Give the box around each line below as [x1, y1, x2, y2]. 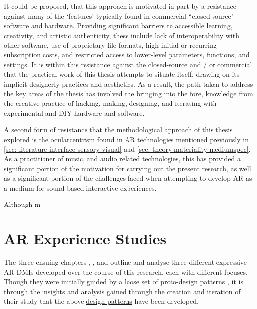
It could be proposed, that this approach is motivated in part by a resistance [4, 1, 236, 11]
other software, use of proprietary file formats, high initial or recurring [4, 40, 217, 50]
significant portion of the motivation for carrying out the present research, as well [4, 163, 251, 173]
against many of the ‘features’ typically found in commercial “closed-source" [4, 10, 234, 21]
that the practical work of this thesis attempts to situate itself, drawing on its [4, 69, 240, 79]
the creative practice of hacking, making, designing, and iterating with [4, 98, 217, 108]
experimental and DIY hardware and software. [4, 107, 145, 118]
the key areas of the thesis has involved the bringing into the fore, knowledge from [4, 88, 253, 99]
